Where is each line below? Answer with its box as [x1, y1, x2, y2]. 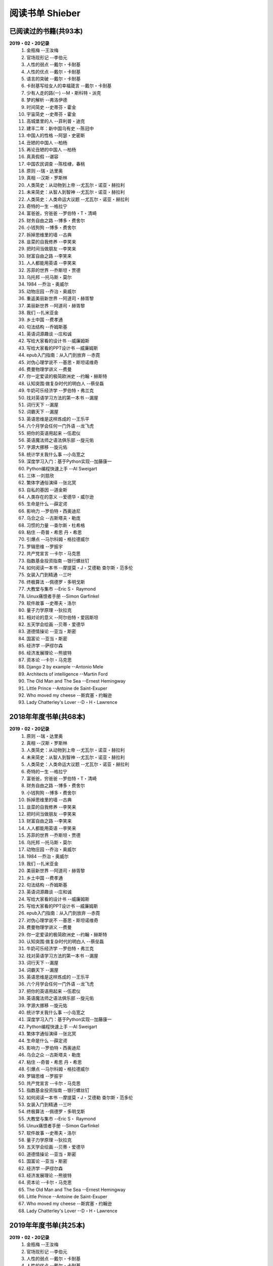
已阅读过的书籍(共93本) [9, 27, 83, 35]
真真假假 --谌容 [26, 153, 59, 160]
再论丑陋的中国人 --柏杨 [26, 146, 76, 152]
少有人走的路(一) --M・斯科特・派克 [26, 90, 101, 96]
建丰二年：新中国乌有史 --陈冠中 [26, 125, 94, 131]
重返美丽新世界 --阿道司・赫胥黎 [26, 295, 94, 301]
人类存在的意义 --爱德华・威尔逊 [26, 494, 94, 500]
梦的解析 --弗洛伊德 [26, 97, 68, 103]
